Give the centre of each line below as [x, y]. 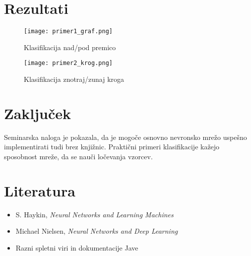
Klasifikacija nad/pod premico [70, 47]
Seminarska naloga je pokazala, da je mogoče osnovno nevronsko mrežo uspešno [125, 137]
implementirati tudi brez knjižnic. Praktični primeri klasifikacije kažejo [112, 147]
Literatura [40, 190]
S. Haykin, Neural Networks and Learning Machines [94, 214]
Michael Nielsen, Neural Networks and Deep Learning [97, 231]
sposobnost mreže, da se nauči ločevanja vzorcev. [78, 156]
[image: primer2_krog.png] [68, 63]
